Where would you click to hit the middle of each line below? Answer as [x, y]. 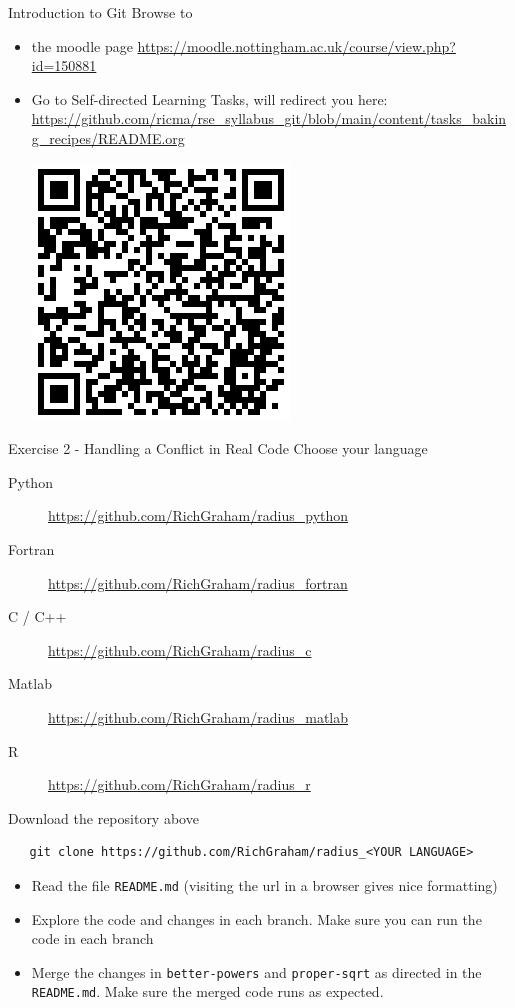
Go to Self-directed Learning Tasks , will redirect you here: [209, 98]
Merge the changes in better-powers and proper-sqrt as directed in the [256, 971]
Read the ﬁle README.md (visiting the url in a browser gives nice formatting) [264, 884]
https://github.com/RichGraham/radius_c [180, 649]
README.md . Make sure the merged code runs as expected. [207, 991]
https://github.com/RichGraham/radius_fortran [198, 582]
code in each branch [92, 938]
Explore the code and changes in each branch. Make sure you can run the [256, 918]
